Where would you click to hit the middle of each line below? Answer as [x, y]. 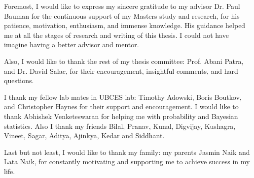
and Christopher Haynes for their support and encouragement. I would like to [121, 106]
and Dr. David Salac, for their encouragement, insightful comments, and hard [121, 71]
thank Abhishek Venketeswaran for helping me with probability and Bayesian [121, 116]
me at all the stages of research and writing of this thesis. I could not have [116, 35]
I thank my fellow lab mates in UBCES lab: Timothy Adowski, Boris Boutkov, [123, 97]
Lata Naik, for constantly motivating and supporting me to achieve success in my [127, 162]
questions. [19, 80]
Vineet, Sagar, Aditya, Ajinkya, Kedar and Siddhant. [84, 135]
